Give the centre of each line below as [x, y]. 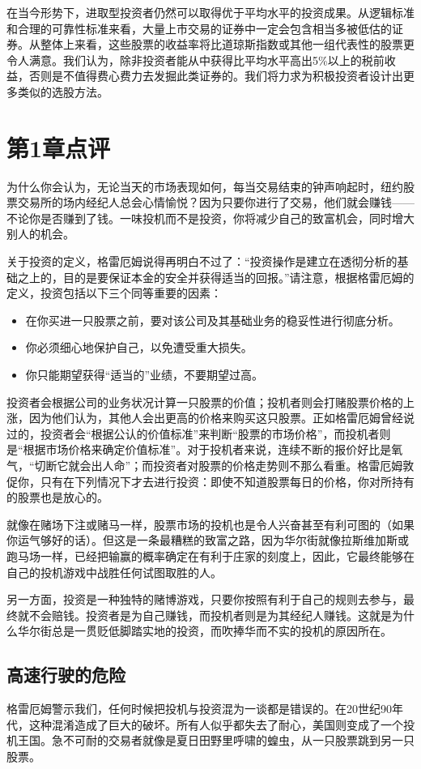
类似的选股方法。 [63, 91]
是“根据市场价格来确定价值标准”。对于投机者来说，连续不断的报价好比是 [199, 449]
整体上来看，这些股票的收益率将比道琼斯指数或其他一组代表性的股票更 [227, 44]
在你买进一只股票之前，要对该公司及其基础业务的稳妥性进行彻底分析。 [213, 320]
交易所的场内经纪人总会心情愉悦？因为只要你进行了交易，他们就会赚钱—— [216, 202]
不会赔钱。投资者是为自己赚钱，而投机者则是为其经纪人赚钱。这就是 [210, 615]
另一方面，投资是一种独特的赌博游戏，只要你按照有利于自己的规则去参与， [205, 599]
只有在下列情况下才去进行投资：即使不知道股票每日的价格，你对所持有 [227, 481]
